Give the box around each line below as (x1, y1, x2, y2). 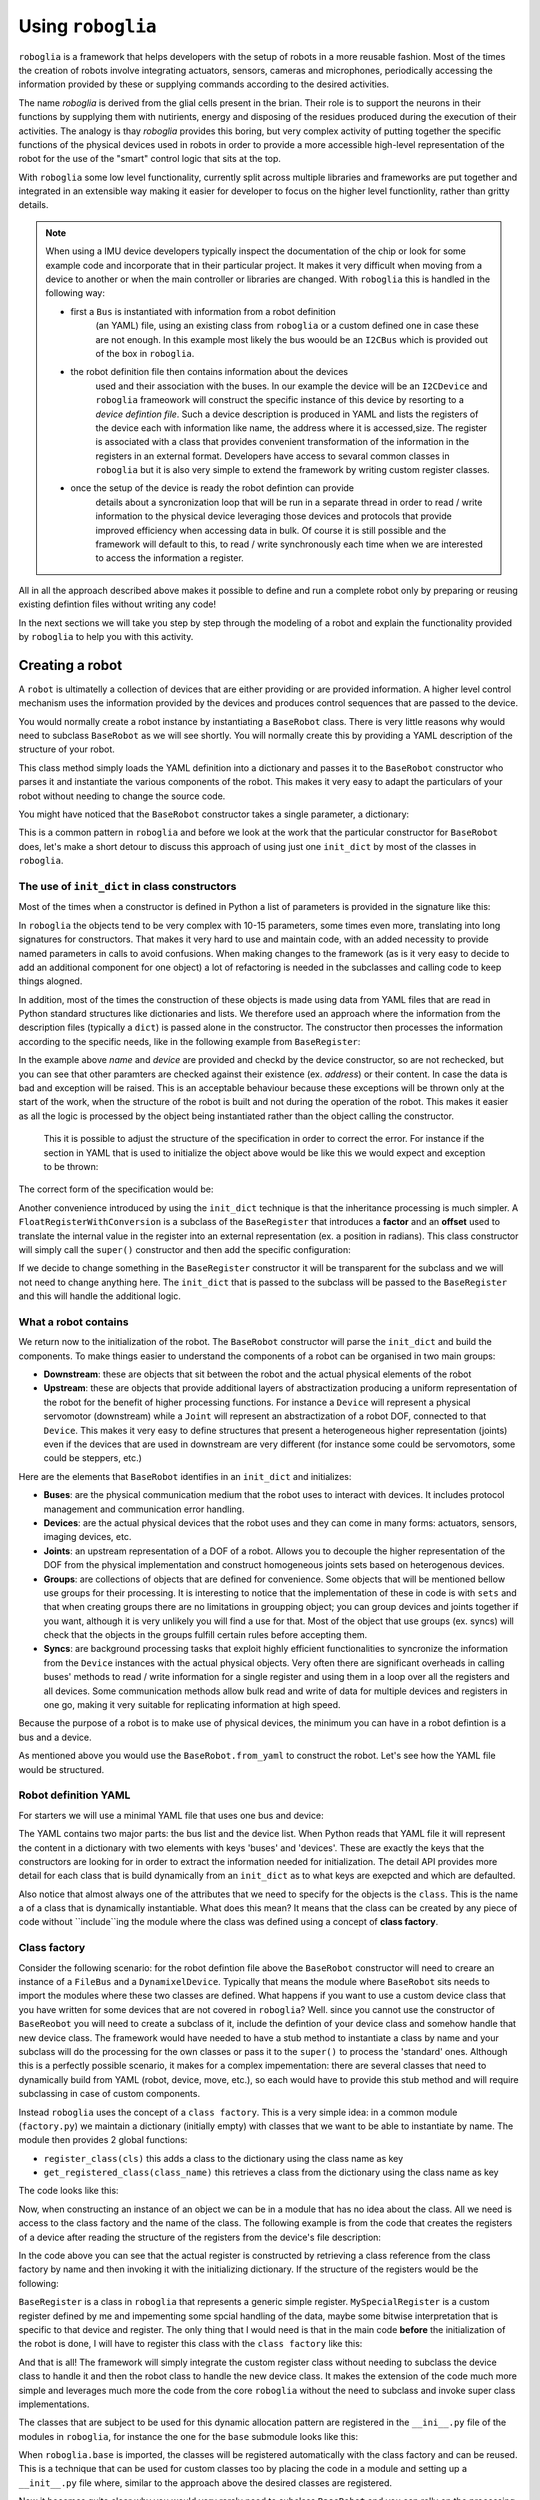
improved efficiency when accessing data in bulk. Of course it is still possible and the (95, 524, 447, 536)
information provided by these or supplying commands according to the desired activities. (18, 78, 390, 90)
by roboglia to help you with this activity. (18, 631, 194, 642)
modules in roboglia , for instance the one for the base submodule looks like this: (18, 2430, 359, 2442)
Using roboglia (18, 15, 157, 37)
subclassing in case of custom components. (18, 2088, 200, 2100)
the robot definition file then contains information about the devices (70, 366, 349, 378)
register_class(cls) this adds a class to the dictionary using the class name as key (43, 2152, 404, 2164)
